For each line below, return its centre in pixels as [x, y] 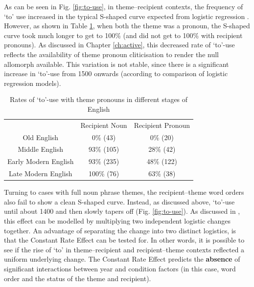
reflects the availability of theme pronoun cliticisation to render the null [111, 54]
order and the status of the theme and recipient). [78, 278]
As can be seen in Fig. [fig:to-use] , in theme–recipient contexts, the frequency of [124, 6]
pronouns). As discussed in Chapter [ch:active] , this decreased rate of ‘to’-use [119, 45]
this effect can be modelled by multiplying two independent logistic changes [117, 221]
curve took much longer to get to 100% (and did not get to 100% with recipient [123, 35]
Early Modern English [41, 161]
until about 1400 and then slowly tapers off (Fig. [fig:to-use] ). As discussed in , [122, 211]
